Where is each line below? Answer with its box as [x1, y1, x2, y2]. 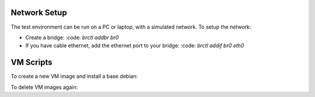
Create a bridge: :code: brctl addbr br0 [25, 34, 119, 41]
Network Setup [10, 8, 67, 18]
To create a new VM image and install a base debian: [10, 73, 138, 80]
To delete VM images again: [10, 84, 78, 91]
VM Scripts [10, 57, 52, 67]
